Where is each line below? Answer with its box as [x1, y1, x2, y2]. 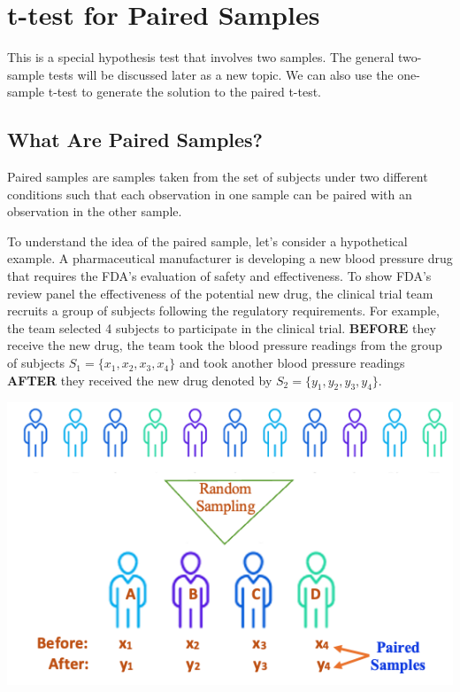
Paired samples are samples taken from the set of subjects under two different [7, 167, 428, 186]
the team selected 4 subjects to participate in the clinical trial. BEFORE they [7, 318, 436, 337]
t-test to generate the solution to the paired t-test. [48, 82, 322, 101]
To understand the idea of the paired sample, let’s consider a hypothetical [7, 231, 408, 250]
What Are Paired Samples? [7, 126, 264, 153]
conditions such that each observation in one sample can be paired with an [7, 184, 412, 203]
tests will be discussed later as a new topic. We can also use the [48, 65, 394, 83]
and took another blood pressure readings [179, 354, 405, 372]
